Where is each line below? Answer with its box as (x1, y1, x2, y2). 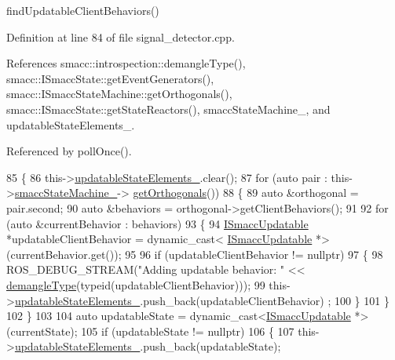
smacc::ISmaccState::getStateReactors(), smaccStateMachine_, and (6, 100, 331, 117)
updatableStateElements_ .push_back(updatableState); (14, 338, 281, 355)
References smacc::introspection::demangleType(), (6, 55, 246, 71)
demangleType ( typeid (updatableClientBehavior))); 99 (6, 276, 265, 293)
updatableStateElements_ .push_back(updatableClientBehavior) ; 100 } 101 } (14, 292, 390, 308)
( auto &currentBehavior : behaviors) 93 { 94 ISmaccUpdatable (6, 215, 309, 231)
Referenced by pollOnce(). (6, 143, 132, 159)
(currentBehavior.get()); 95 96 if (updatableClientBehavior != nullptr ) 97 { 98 (6, 245, 383, 262)
